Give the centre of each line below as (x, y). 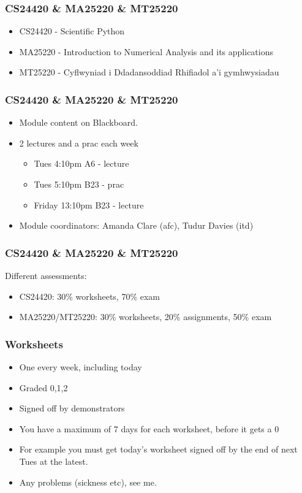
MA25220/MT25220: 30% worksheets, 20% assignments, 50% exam (145, 317)
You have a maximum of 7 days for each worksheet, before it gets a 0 (149, 428)
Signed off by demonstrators (72, 408)
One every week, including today (81, 367)
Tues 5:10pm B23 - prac (79, 184)
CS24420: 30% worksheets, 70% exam (90, 296)
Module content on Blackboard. (78, 122)
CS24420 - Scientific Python (72, 31)
